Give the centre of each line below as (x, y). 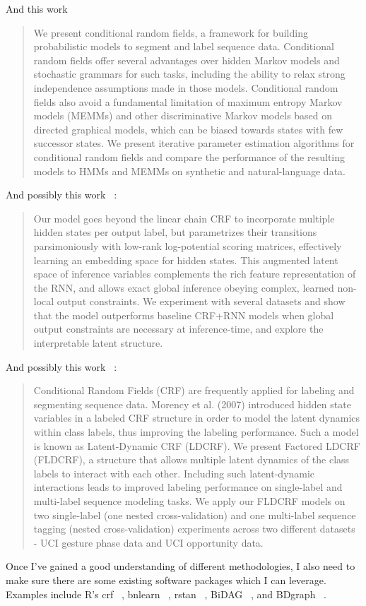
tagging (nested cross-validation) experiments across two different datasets (194, 529)
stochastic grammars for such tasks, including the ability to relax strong (189, 74)
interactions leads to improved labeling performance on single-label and (188, 487)
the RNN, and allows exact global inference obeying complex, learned (184, 287)
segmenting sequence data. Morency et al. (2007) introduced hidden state (192, 404)
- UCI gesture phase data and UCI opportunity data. (148, 542)
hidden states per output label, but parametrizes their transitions (175, 232)
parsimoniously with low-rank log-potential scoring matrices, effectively (188, 245)
